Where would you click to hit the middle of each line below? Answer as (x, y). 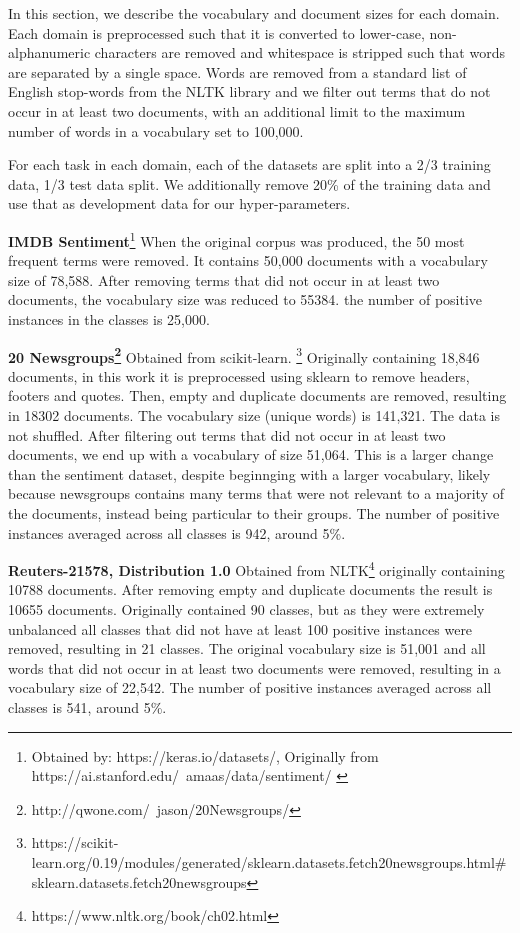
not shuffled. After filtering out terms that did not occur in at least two (227, 434)
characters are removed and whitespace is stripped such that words (299, 52)
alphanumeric (49, 52)
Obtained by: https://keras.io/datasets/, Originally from (205, 755)
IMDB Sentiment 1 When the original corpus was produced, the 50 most (236, 239)
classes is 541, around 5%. (87, 706)
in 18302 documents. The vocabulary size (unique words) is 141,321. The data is (254, 415)
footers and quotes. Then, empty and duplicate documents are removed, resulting (257, 395)
